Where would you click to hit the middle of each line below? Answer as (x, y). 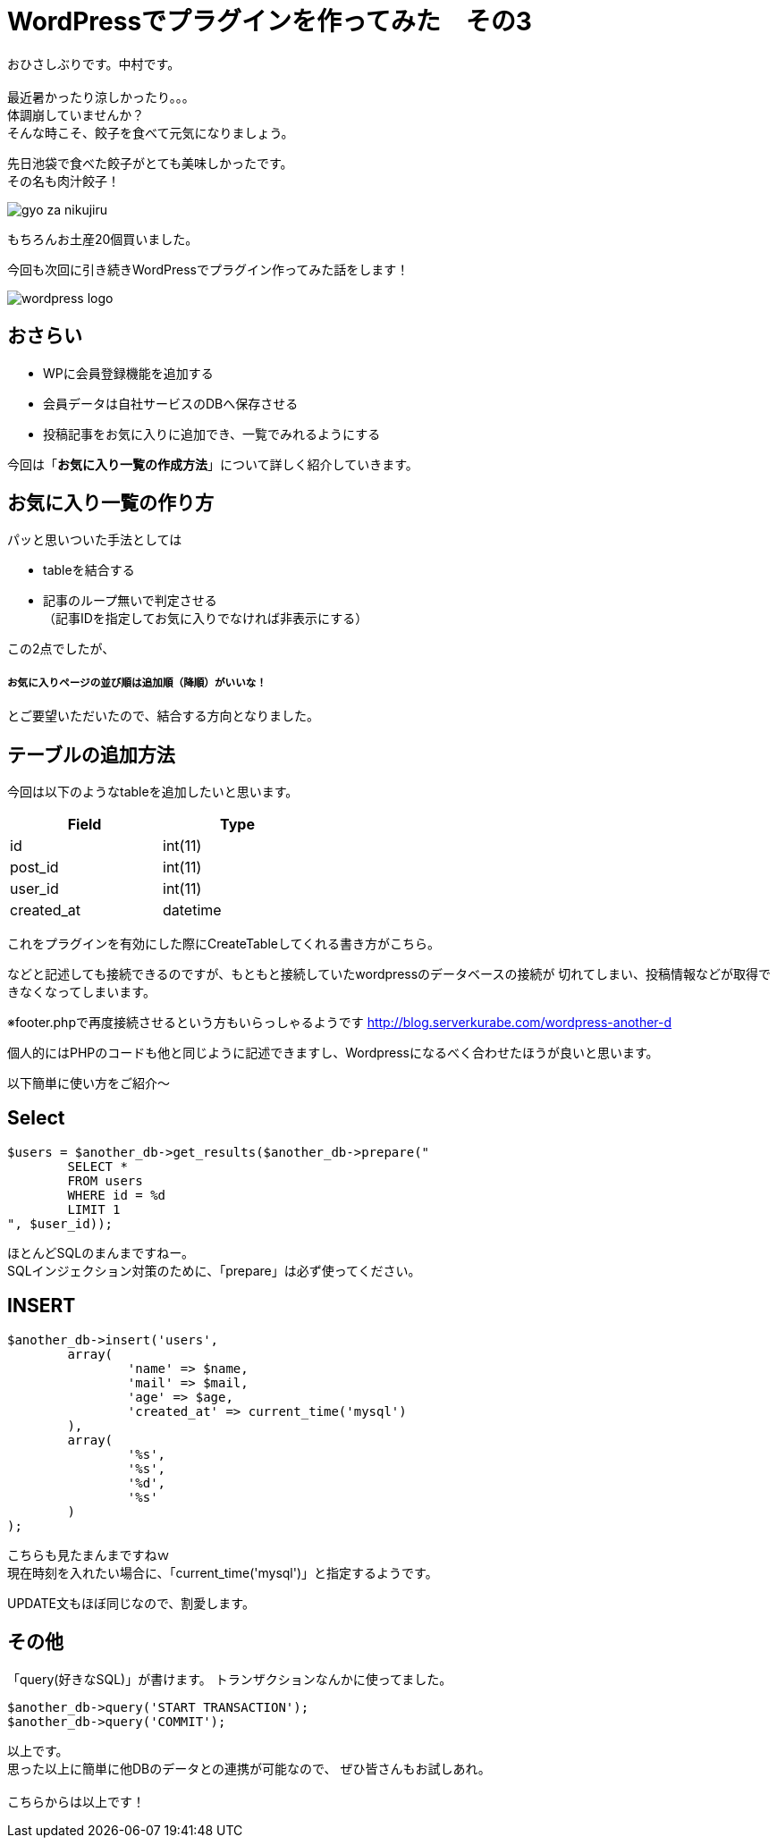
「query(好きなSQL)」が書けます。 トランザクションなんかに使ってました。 (230, 1679)
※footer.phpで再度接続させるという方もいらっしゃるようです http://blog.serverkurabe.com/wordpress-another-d (340, 1023)
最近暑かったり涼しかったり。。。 (101, 97)
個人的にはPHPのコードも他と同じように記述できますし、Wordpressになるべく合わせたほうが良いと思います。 (333, 1053)
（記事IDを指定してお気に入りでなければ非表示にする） (206, 619)
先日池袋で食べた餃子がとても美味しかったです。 (150, 163)
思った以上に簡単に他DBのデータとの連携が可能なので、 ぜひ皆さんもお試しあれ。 (249, 1768)
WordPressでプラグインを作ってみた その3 (270, 21)
